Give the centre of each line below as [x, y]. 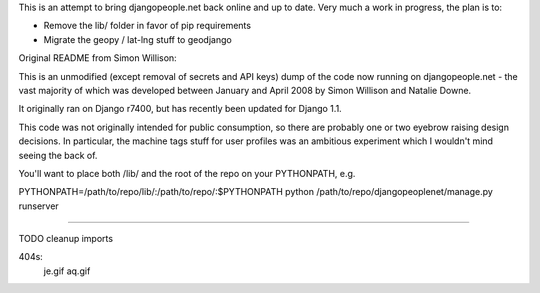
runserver [38, 206]
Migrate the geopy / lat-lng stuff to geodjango [137, 39]
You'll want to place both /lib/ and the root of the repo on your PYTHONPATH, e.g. [187, 173]
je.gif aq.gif [67, 271]
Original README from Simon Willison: [97, 58]
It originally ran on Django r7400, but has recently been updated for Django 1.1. [180, 109]
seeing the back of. [58, 155]
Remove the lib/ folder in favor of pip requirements [147, 26]
